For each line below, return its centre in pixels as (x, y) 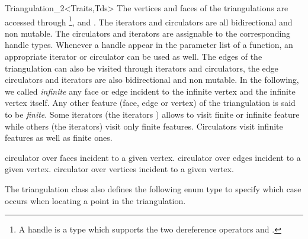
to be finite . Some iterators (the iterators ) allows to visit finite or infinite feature (152, 114)
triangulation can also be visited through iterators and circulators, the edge (142, 68)
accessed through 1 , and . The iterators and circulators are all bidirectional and (149, 21)
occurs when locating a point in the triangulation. (95, 200)
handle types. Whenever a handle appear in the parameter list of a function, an (149, 45)
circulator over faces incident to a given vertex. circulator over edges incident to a (153, 157)
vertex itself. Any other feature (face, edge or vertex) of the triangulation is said (150, 103)
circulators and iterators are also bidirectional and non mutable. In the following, (152, 80)
